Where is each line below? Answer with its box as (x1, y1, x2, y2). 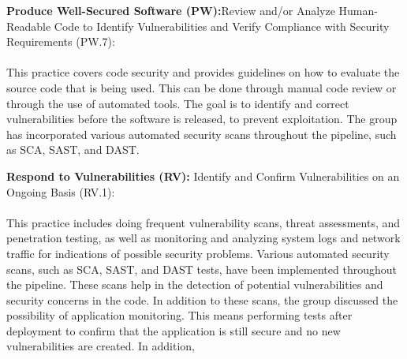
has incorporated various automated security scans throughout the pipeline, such (6, 125, 397, 142)
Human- (338, 2, 378, 18)
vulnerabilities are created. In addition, (6, 338, 196, 354)
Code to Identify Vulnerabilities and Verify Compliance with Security (54, 17, 390, 34)
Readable (6, 17, 51, 34)
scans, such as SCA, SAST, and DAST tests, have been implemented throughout (6, 260, 397, 277)
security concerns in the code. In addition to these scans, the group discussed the (6, 291, 398, 308)
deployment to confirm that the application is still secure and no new (6, 322, 341, 338)
